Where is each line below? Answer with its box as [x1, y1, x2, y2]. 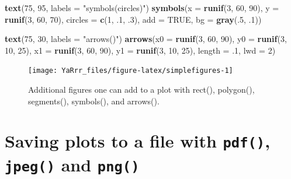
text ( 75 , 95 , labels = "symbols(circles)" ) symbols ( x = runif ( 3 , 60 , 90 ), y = [5, 2, 279, 13]
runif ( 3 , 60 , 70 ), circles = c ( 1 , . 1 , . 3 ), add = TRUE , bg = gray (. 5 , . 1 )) [5, 13, 262, 25]
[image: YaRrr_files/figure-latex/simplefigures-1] [28, 66, 233, 75]
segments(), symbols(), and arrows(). [28, 94, 160, 107]
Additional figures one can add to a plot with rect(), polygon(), [28, 83, 255, 96]
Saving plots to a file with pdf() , [5, 129, 271, 153]
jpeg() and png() [5, 152, 140, 176]
